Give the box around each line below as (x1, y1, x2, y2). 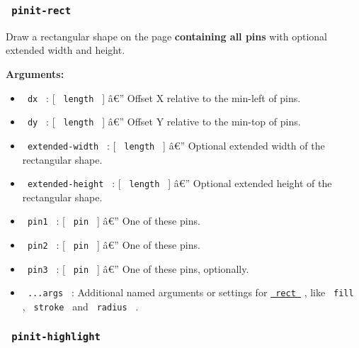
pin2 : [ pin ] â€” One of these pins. (27, 237, 200, 252)
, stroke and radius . (22, 299, 139, 313)
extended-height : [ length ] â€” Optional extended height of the (27, 176, 332, 191)
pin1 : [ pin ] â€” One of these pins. (27, 213, 200, 228)
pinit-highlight (11, 330, 101, 342)
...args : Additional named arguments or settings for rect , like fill (27, 285, 354, 300)
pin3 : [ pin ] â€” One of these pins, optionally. (27, 261, 249, 276)
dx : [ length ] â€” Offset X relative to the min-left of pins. (27, 90, 301, 105)
